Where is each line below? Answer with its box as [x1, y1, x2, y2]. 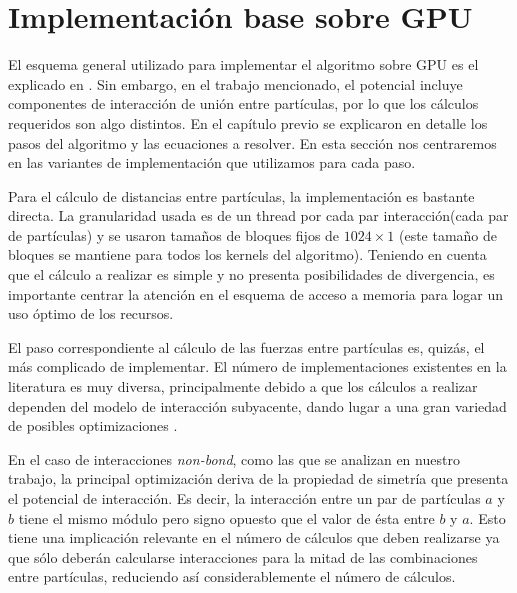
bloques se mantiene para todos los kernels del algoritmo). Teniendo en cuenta [8, 244, 487, 265]
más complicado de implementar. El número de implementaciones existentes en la [8, 356, 507, 377]
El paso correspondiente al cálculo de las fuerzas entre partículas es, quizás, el [8, 336, 485, 357]
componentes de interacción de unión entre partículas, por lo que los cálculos [8, 93, 479, 114]
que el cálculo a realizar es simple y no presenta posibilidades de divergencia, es [8, 264, 495, 285]
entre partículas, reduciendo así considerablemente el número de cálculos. [8, 566, 456, 587]
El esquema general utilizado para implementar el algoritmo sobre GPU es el [8, 54, 479, 75]
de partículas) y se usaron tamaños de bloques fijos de [8, 224, 340, 245]
